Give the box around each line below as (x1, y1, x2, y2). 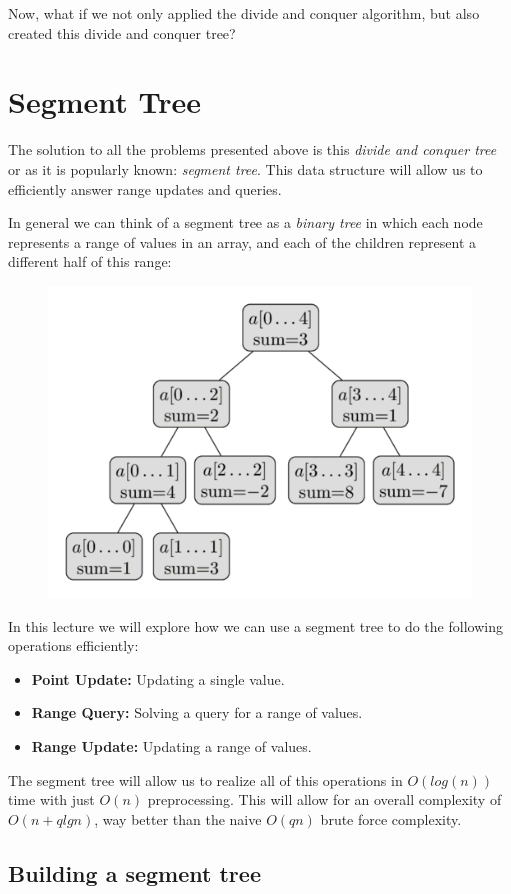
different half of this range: (8, 251, 172, 272)
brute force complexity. (320, 808, 462, 829)
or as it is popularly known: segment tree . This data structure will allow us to (8, 158, 483, 179)
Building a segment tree (8, 857, 261, 888)
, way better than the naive (94, 808, 262, 829)
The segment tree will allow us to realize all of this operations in (8, 769, 403, 790)
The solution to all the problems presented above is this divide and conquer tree (8, 139, 497, 160)
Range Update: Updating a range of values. (31, 736, 312, 757)
